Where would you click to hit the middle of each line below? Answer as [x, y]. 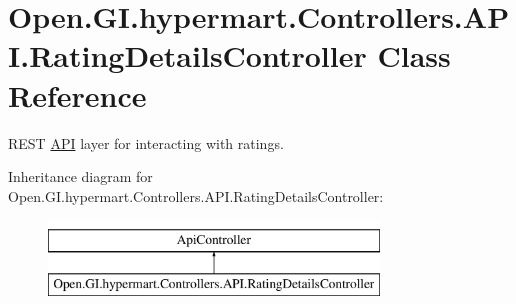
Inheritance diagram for [80, 176]
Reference [77, 94]
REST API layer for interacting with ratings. [146, 142]
